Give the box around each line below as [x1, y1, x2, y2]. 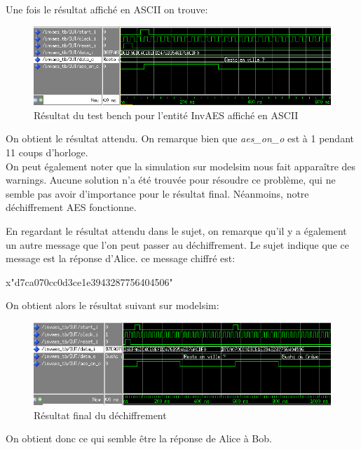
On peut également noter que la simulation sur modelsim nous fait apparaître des [6, 158, 356, 173]
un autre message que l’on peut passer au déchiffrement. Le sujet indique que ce [6, 237, 349, 252]
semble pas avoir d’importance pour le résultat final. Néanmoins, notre [6, 186, 309, 200]
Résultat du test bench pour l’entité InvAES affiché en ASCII [34, 107, 299, 122]
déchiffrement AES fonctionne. [6, 200, 137, 214]
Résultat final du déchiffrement [34, 407, 167, 422]
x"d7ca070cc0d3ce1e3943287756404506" [6, 274, 173, 289]
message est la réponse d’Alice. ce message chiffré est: [6, 251, 236, 266]
